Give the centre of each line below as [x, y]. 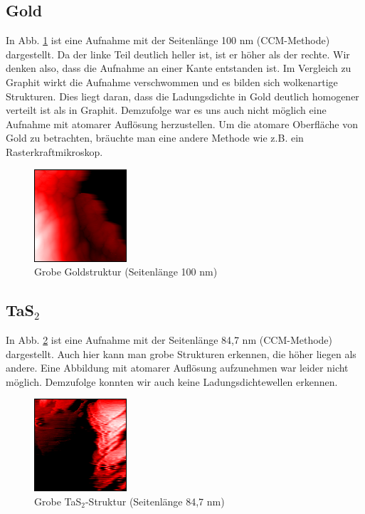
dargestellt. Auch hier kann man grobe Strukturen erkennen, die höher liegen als [181, 353]
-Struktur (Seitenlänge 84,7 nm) [155, 501]
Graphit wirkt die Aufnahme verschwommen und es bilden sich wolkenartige [172, 82]
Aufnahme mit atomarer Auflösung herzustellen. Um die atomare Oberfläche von [182, 124]
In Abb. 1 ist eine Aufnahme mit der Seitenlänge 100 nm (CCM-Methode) [168, 40]
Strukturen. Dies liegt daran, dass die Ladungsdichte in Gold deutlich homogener [182, 96]
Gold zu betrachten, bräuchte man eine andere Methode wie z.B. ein [155, 138]
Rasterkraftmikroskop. [54, 151]
